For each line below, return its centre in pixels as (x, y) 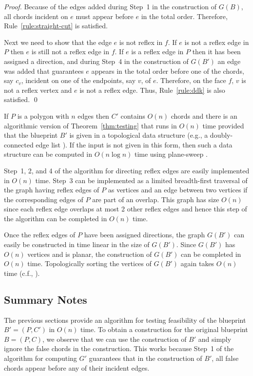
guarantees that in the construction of (146, 358)
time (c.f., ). (22, 273)
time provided (223, 125)
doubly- (221, 135)
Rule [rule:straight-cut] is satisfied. (56, 26)
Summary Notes (46, 299)
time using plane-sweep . (171, 154)
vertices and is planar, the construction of (90, 254)
